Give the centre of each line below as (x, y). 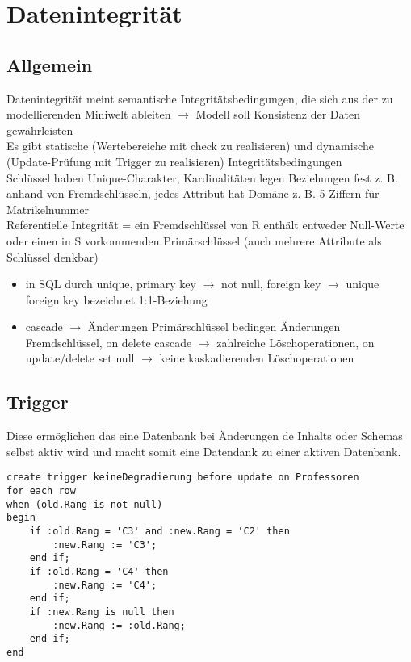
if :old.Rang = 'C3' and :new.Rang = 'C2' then (159, 532)
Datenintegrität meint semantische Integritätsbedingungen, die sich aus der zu (200, 98)
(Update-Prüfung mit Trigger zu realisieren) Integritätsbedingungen (174, 161)
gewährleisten (40, 130)
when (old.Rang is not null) (85, 504)
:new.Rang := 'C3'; (105, 545)
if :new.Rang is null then (102, 612)
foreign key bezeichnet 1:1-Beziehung (116, 299)
